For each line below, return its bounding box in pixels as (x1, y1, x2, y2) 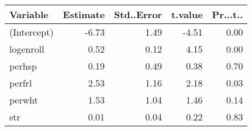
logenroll (9, 42, 44, 56)
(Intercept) (9, 25, 54, 39)
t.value (171, 8, 203, 21)
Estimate (63, 8, 105, 21)
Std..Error (114, 8, 162, 21)
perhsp (9, 59, 37, 73)
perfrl (9, 76, 32, 89)
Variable (9, 8, 49, 21)
